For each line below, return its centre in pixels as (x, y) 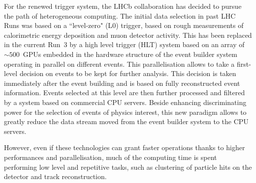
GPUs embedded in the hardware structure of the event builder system (130, 54)
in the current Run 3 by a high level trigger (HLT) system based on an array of (124, 44)
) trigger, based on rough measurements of (180, 25)
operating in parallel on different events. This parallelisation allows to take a (119, 64)
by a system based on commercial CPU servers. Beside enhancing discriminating (125, 102)
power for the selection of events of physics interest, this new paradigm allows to (125, 112)
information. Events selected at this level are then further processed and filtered (125, 92)
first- (244, 64)
